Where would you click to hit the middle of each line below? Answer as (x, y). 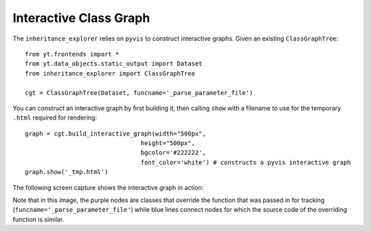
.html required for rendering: (55, 118)
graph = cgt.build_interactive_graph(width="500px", (115, 133)
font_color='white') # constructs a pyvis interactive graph (246, 162)
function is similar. (38, 219)
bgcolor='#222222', (173, 153)
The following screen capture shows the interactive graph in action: (108, 187)
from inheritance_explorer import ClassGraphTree (110, 73)
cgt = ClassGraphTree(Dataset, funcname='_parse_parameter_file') (139, 92)
